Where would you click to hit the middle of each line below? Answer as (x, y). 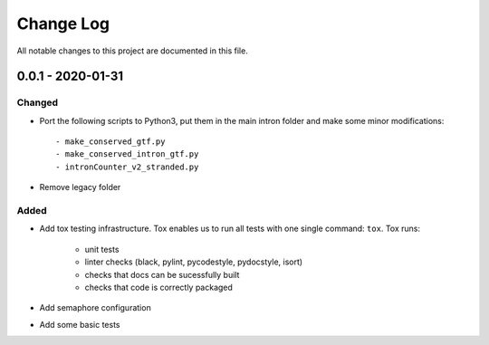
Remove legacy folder (80, 187)
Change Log (63, 24)
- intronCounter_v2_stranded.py (127, 167)
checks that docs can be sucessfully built (162, 274)
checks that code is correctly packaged (158, 287)
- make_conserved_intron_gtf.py (127, 154)
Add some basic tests (80, 324)
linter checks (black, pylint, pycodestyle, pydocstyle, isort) (194, 262)
